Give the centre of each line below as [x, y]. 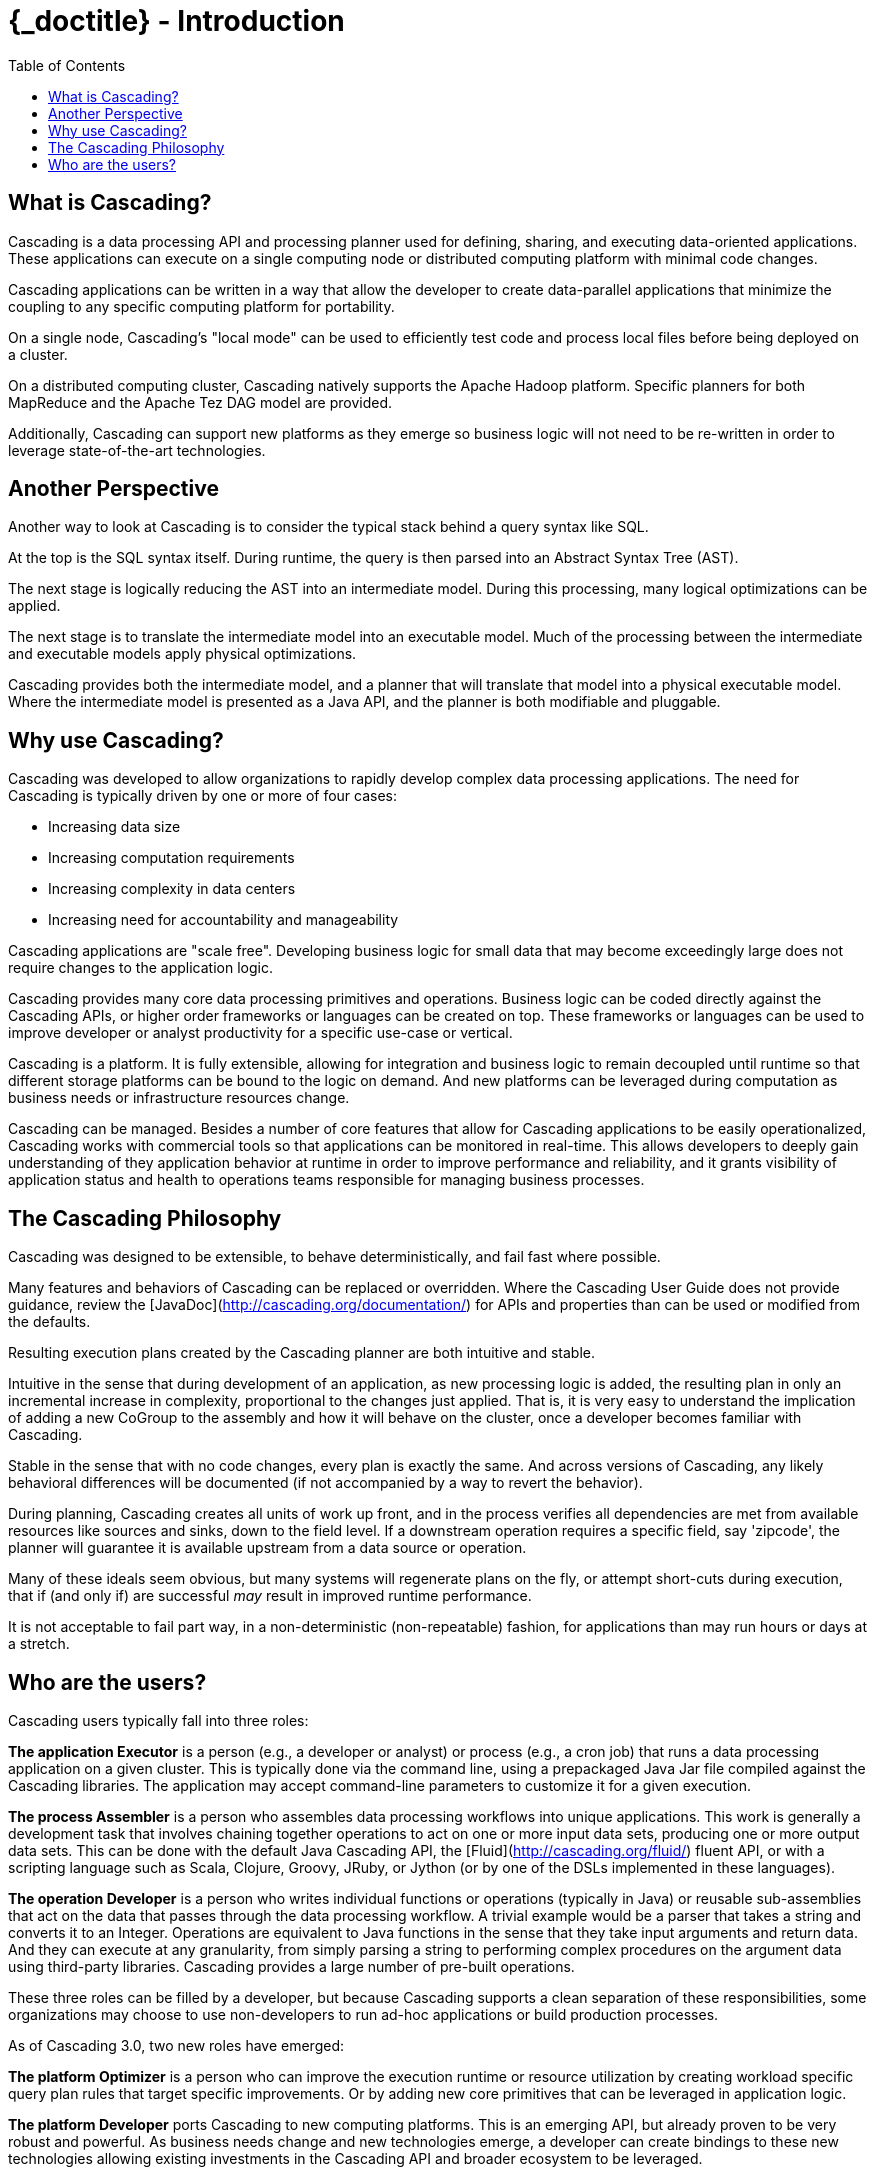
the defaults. [49, 1322]
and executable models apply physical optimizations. [182, 654]
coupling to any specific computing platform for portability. [201, 306]
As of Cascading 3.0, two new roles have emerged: [176, 2045]
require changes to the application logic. [140, 968]
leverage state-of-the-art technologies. [137, 450]
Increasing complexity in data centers [172, 889]
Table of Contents [67, 65]
